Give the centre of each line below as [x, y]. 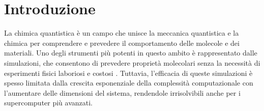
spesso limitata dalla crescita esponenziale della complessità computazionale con [129, 83]
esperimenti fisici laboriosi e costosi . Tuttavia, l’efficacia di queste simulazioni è [128, 73]
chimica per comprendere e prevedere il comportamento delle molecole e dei [122, 43]
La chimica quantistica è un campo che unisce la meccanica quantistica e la [122, 33]
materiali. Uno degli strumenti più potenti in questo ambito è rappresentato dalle [131, 53]
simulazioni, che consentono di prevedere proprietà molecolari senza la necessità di [132, 62]
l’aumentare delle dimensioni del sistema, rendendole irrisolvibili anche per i [122, 92]
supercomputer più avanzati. [49, 103]
